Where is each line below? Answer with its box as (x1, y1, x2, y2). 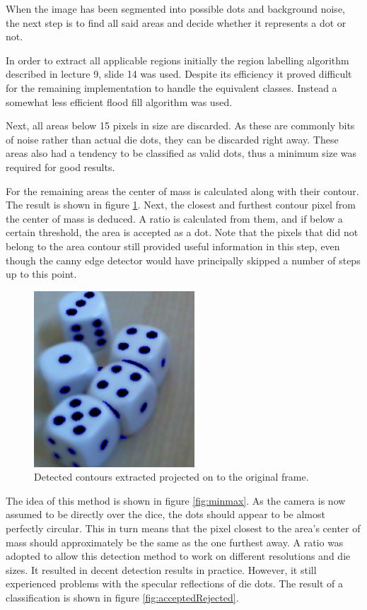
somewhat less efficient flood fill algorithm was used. (6, 94, 233, 109)
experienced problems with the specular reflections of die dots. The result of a (6, 576, 343, 591)
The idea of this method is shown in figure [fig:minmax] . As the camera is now (6, 493, 346, 508)
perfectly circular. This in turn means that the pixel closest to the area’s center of (6, 520, 361, 535)
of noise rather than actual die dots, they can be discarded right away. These (6, 131, 339, 146)
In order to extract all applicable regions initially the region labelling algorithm (6, 52, 349, 67)
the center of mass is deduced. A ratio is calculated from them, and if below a (6, 211, 343, 225)
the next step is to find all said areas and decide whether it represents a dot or (6, 15, 346, 30)
